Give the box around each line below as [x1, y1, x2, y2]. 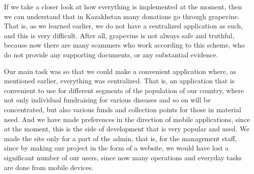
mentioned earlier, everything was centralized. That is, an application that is [4, 75, 235, 86]
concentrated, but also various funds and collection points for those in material [4, 104, 241, 114]
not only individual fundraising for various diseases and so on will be [4, 95, 211, 105]
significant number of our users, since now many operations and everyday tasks [4, 152, 242, 162]
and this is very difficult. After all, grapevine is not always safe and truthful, [4, 30, 234, 40]
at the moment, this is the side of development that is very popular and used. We [4, 124, 250, 134]
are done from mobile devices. [4, 162, 94, 172]
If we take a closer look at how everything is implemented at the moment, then [4, 1, 242, 11]
